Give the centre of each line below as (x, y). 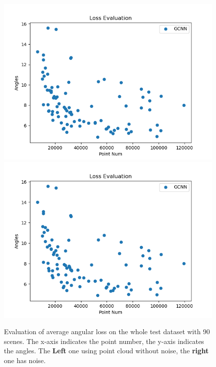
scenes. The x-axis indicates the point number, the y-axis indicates (104, 341)
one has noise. (25, 360)
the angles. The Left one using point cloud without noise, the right (107, 351)
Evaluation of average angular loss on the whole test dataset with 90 (107, 331)
